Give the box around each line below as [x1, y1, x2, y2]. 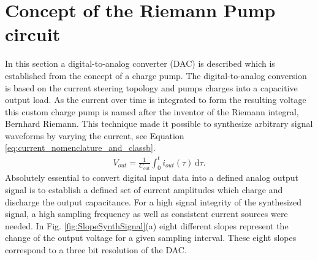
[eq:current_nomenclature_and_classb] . [5, 141, 156, 154]
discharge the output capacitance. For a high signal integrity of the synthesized [5, 195, 302, 208]
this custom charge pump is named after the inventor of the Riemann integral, [5, 105, 299, 118]
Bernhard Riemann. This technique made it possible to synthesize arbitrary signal [5, 117, 313, 130]
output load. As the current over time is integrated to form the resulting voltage [5, 93, 306, 106]
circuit [5, 21, 61, 47]
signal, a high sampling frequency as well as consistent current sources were [5, 207, 288, 220]
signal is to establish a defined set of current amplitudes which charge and [5, 183, 283, 196]
